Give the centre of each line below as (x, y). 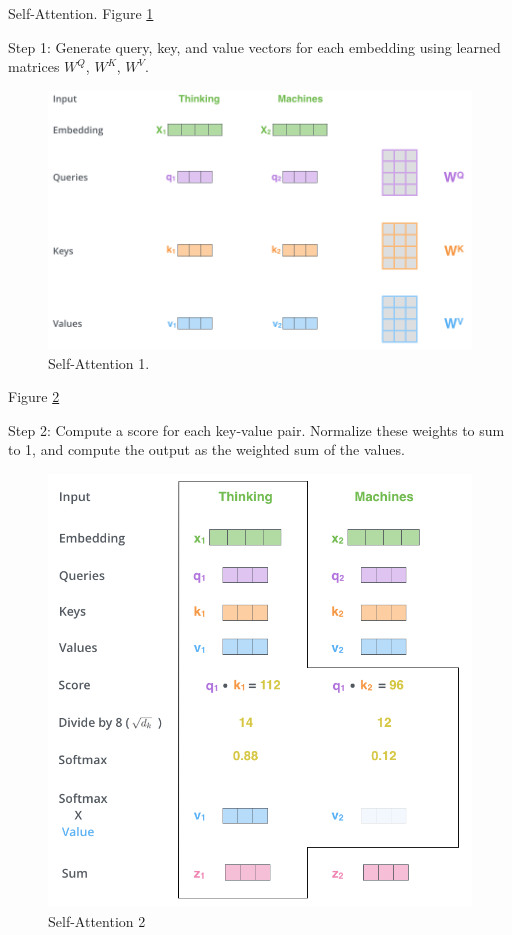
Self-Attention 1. (99, 362)
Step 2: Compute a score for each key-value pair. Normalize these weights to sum (256, 429)
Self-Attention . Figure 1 (81, 13)
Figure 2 (34, 396)
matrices (34, 66)
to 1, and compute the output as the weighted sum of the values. (206, 449)
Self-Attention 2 (97, 920)
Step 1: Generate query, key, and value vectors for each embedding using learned (254, 46)
